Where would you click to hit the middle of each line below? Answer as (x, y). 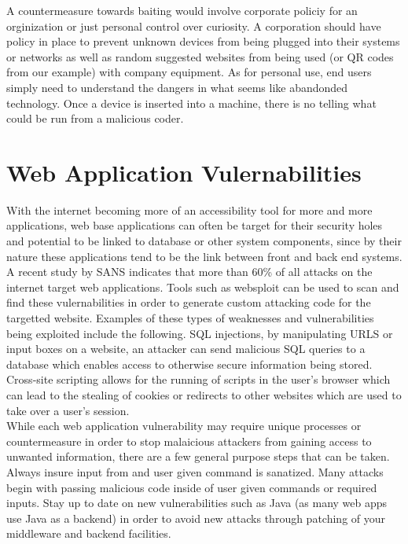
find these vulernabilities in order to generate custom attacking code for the (189, 302)
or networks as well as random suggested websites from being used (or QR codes (200, 56)
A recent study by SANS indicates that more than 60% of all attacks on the (189, 272)
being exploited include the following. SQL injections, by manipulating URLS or (200, 333)
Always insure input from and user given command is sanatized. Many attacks (195, 471)
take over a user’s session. (68, 410)
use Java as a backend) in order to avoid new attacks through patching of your (196, 518)
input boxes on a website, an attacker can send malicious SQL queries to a (186, 349)
